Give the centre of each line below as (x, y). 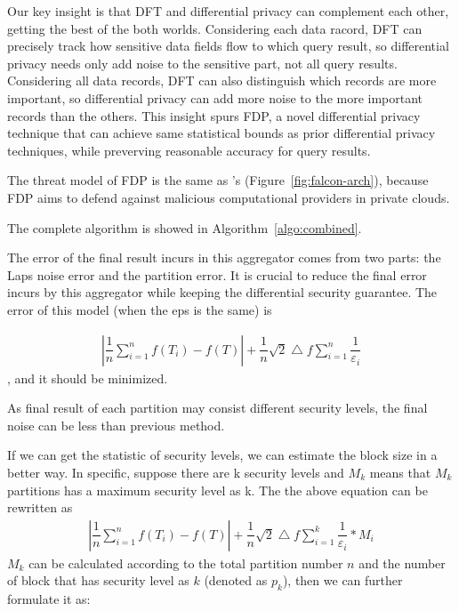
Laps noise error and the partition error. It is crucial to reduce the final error (217, 274)
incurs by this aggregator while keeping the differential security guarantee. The (222, 292)
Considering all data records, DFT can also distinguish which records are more (222, 80)
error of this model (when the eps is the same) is (140, 309)
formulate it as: (49, 599)
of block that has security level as (98, 580)
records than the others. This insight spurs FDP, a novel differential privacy (214, 115)
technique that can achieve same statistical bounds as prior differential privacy (221, 133)
